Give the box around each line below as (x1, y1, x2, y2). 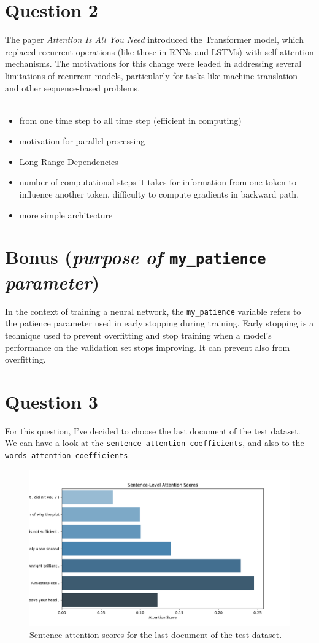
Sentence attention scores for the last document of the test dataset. (29, 628, 282, 641)
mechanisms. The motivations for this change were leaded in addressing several (5, 57, 302, 70)
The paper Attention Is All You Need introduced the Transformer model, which (5, 33, 304, 46)
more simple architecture (19, 208, 113, 221)
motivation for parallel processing (19, 134, 145, 147)
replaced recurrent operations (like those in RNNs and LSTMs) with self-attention (5, 45, 314, 58)
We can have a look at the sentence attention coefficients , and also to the (5, 436, 304, 449)
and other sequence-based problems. (5, 81, 140, 94)
